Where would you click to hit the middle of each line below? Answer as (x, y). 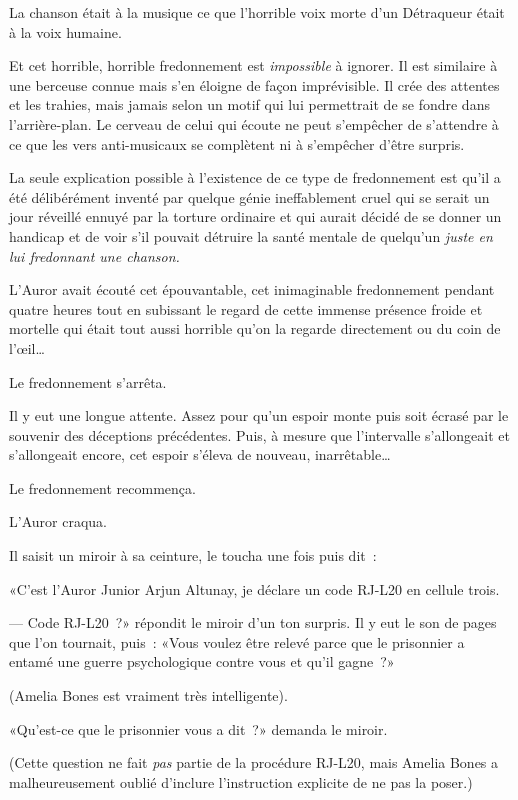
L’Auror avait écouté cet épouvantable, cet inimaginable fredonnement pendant (252, 289)
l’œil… (27, 347)
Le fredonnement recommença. (102, 487)
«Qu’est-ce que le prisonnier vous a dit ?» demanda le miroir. (198, 728)
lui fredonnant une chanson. (94, 255)
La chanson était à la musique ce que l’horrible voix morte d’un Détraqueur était (257, 12)
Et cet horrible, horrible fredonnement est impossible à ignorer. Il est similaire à (253, 65)
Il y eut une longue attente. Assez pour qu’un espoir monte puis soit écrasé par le (259, 415)
